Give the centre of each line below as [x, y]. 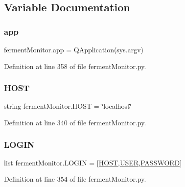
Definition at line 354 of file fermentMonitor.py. [75, 179]
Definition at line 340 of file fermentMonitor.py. [75, 122]
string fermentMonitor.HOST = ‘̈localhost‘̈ [68, 106]
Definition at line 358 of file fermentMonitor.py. [75, 66]
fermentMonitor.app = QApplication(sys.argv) [74, 49]
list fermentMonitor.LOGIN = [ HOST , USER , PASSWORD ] [93, 162]
